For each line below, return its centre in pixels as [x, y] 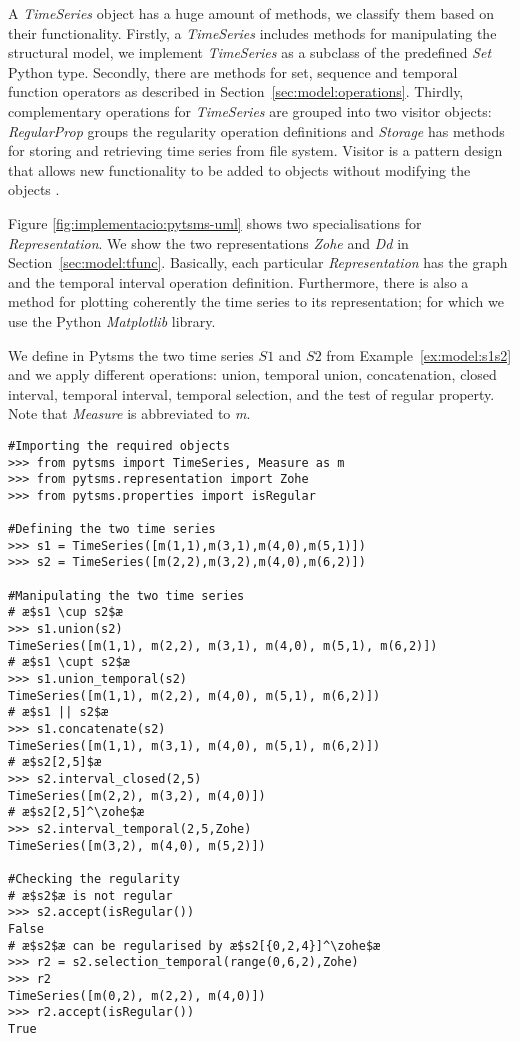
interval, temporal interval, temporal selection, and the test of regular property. [251, 393]
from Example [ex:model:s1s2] [419, 354]
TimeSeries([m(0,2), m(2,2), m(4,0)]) [137, 995]
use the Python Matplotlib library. [112, 320]
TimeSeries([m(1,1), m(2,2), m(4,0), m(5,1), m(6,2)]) [194, 695]
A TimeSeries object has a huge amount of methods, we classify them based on [251, 13]
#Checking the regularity [94, 878]
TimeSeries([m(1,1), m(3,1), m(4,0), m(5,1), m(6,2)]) [194, 745]
